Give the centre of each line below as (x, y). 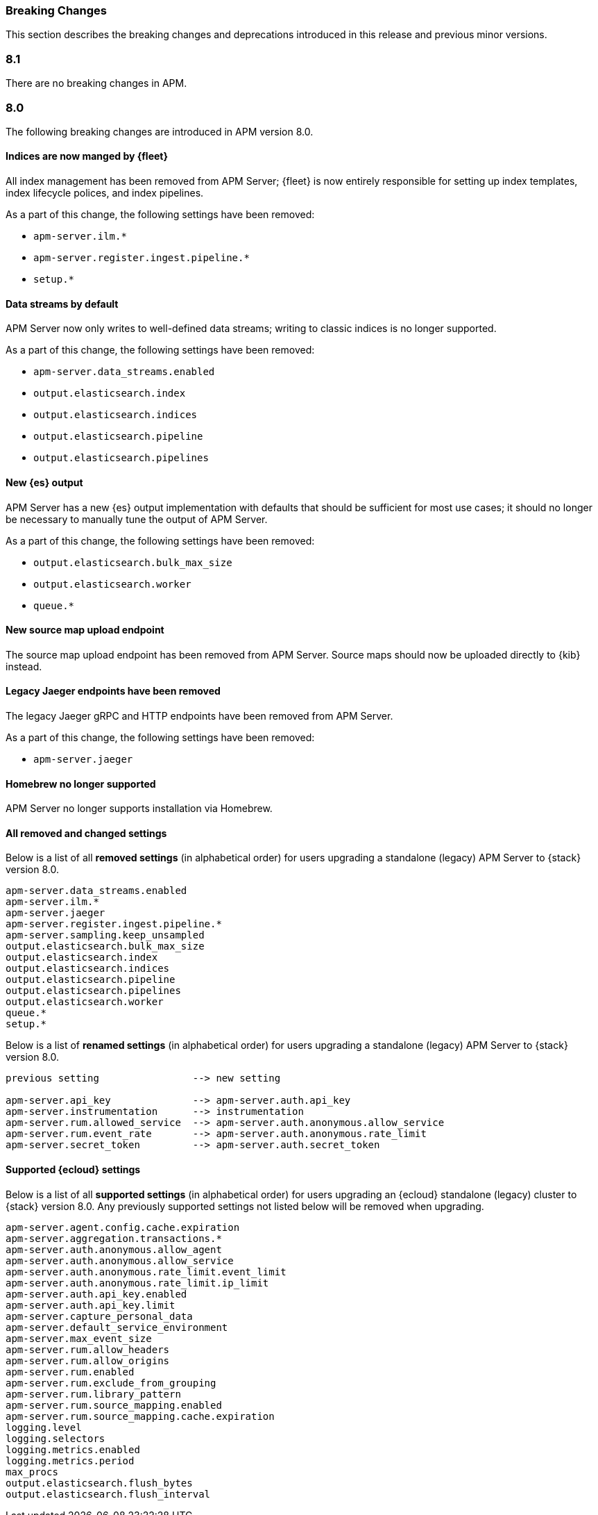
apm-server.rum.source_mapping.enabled (114, 1405)
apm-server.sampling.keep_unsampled (105, 935)
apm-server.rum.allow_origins (88, 1360)
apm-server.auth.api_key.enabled (96, 1294)
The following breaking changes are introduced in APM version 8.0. (160, 131)
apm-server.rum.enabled (70, 1372)
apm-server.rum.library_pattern (93, 1394)
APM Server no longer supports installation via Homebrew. (139, 809)
